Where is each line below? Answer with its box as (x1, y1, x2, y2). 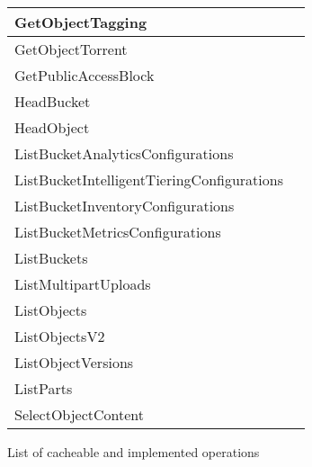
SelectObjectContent (14, 404, 145, 425)
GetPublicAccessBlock (14, 65, 155, 85)
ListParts (14, 378, 73, 399)
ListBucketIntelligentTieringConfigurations (14, 169, 283, 190)
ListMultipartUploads (14, 274, 151, 294)
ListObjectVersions (14, 352, 134, 373)
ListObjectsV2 (14, 326, 105, 346)
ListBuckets (14, 247, 88, 268)
